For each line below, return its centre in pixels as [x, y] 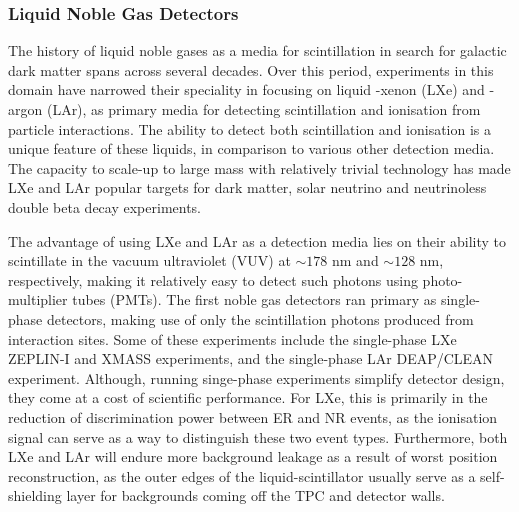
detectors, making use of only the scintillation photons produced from [260, 318]
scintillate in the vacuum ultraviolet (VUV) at [149, 260]
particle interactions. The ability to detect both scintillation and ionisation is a [250, 128]
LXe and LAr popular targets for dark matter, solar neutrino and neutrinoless [247, 187]
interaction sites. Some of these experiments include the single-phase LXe [232, 338]
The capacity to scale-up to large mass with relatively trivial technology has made [259, 167]
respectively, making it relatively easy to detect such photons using [213, 279]
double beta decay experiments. [105, 206]
